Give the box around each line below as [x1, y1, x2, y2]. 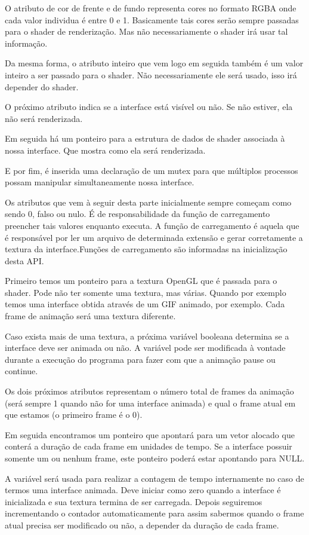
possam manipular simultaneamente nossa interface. [5, 176, 194, 188]
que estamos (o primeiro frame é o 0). [5, 408, 143, 421]
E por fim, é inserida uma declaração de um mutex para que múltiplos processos [5, 164, 298, 176]
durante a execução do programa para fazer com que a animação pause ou [5, 353, 276, 365]
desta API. [5, 254, 44, 267]
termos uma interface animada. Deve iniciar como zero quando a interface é [5, 484, 281, 496]
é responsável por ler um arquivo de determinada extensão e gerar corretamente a [5, 231, 303, 243]
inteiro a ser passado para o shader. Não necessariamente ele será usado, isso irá [5, 68, 297, 81]
